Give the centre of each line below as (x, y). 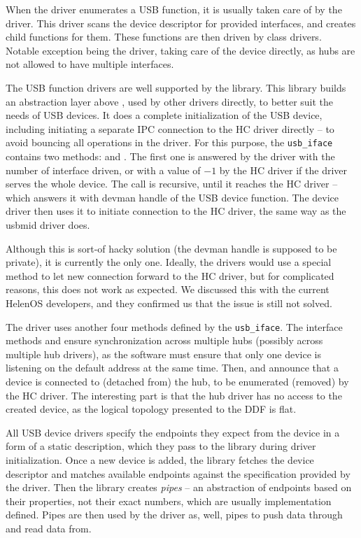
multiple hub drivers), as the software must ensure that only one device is (163, 354)
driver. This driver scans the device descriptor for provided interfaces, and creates (181, 23)
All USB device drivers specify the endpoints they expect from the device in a (173, 432)
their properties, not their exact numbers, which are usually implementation (169, 501)
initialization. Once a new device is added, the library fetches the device (160, 459)
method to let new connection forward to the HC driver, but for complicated (170, 275)
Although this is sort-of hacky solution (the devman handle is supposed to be (171, 248)
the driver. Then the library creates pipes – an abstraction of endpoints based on (179, 487)
